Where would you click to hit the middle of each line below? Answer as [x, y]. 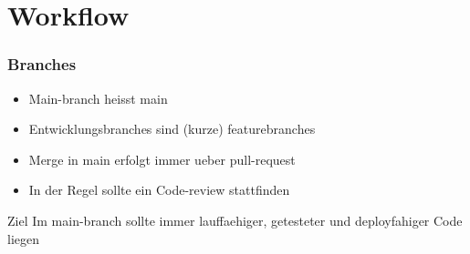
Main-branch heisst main [98, 98]
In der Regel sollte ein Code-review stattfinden [159, 190]
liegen [23, 238]
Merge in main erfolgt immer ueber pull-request [162, 159]
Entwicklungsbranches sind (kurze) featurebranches [172, 129]
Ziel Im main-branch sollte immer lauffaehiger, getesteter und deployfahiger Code [235, 220]
